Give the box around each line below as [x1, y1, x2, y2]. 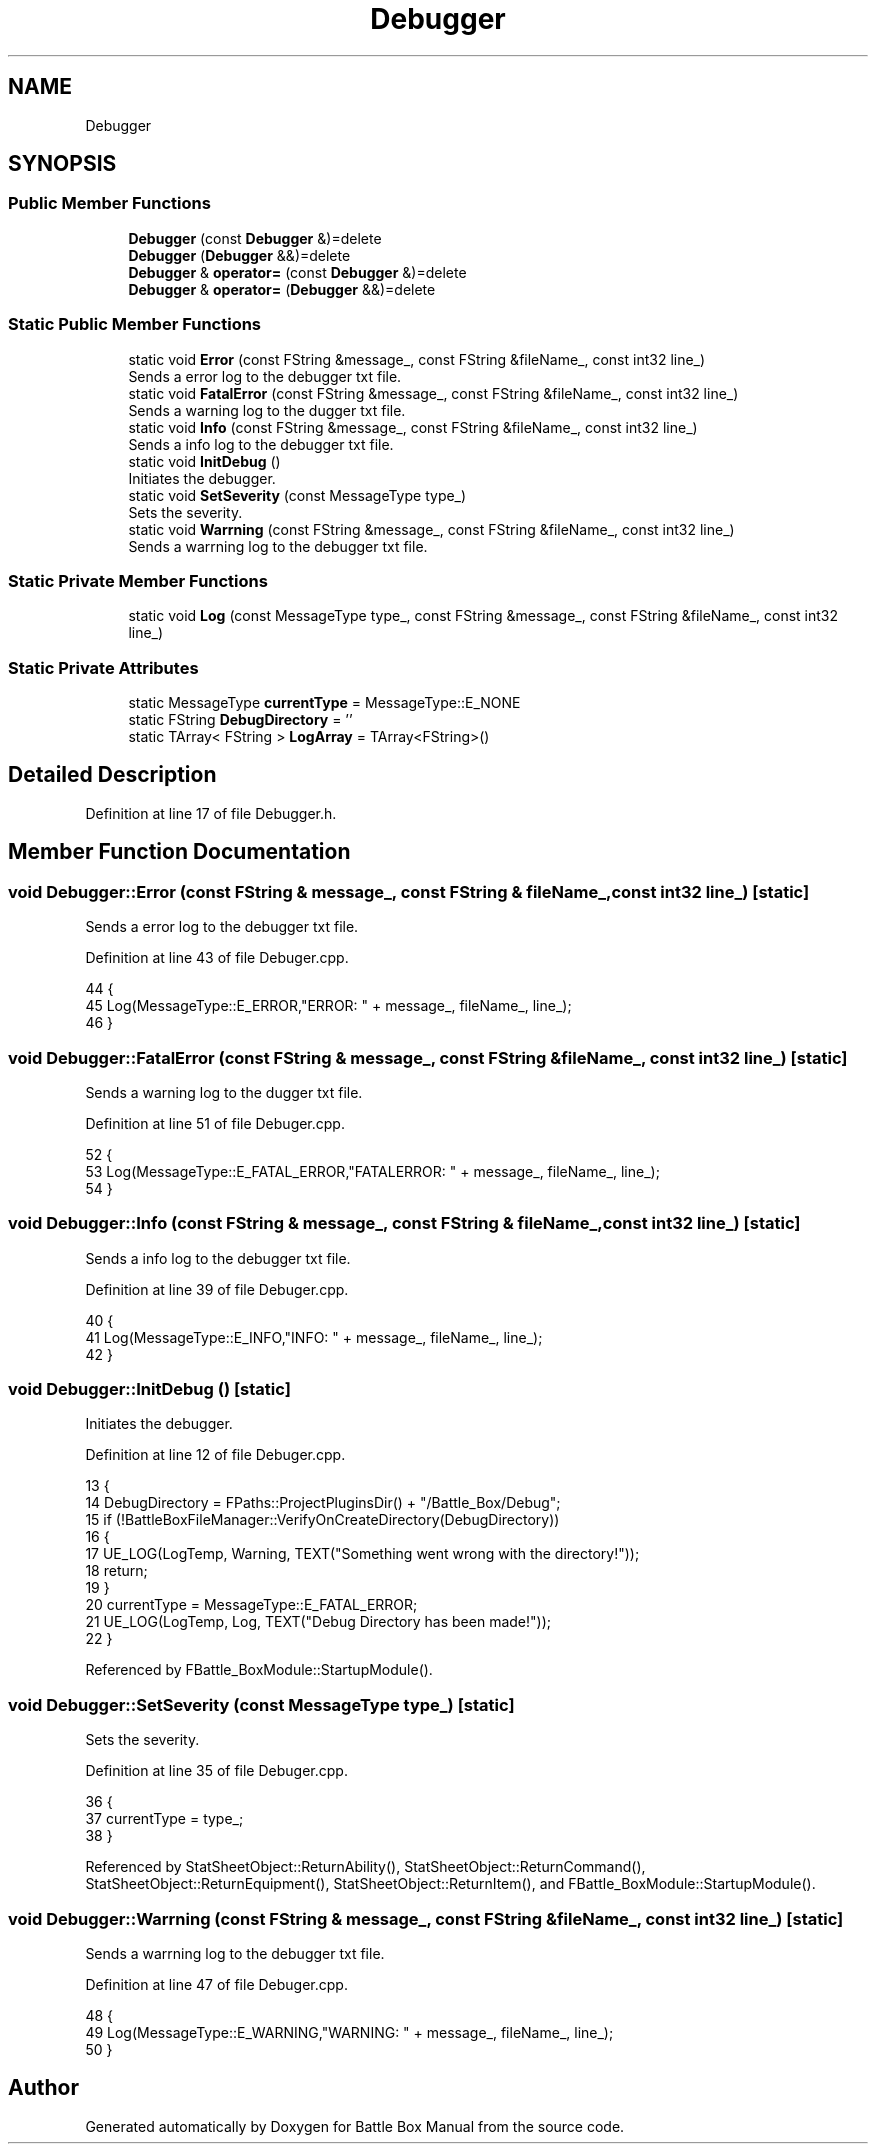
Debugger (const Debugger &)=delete [128, 229, 382, 247]
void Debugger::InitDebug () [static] [8, 1379, 291, 1399]
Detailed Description [8, 762, 217, 788]
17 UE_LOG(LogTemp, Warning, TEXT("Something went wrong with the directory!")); [85, 1545, 640, 1563]
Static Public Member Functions [8, 314, 262, 335]
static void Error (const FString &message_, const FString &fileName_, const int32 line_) [128, 350, 706, 368]
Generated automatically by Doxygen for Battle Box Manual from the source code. [85, 2117, 625, 2135]
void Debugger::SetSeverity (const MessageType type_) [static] [8, 1694, 515, 1715]
